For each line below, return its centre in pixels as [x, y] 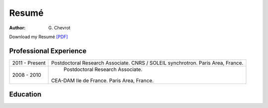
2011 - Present [29, 63]
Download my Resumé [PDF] [38, 37]
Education [25, 94]
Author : [17, 28]
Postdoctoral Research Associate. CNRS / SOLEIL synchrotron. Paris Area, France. [147, 63]
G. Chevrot [59, 28]
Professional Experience [48, 51]
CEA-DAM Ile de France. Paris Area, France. [102, 80]
